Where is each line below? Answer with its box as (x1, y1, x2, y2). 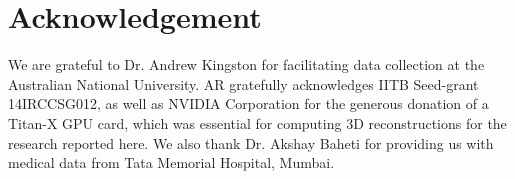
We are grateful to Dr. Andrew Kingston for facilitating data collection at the (8, 54, 485, 75)
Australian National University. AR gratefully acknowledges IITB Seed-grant (8, 73, 479, 94)
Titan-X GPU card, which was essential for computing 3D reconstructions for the (8, 112, 507, 133)
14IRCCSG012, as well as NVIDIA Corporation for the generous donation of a (8, 93, 489, 114)
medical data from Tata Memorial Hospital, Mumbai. (8, 152, 335, 173)
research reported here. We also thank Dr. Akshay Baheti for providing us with (8, 132, 494, 153)
